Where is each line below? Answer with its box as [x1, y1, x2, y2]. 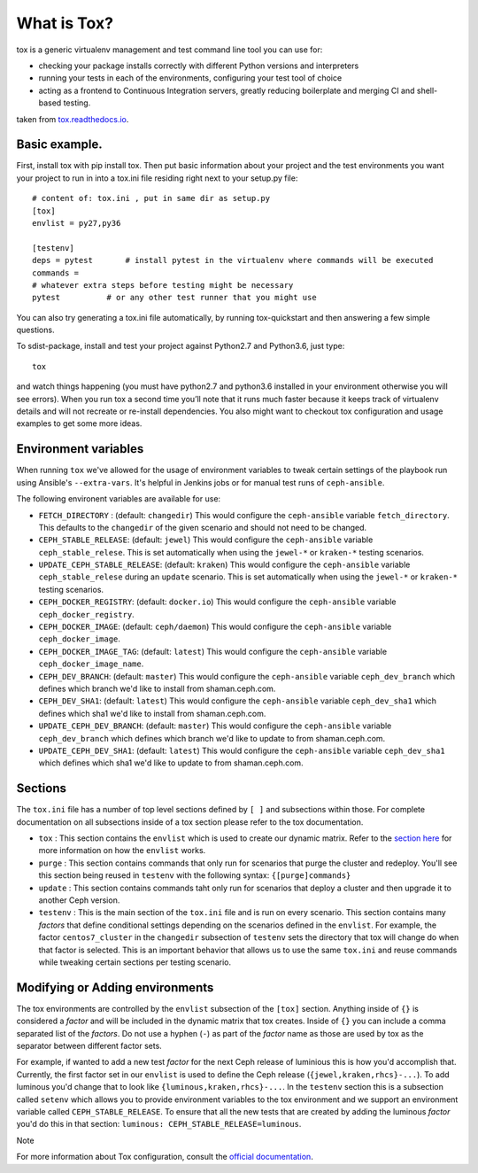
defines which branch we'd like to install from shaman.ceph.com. [38, 683, 276, 694]
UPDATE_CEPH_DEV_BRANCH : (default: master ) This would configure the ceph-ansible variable [38, 720, 392, 731]
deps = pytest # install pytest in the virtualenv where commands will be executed [32, 255, 434, 266]
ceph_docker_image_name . [38, 658, 144, 669]
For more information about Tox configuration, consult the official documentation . [16, 1152, 313, 1162]
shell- [416, 85, 438, 96]
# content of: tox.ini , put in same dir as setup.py [32, 193, 270, 204]
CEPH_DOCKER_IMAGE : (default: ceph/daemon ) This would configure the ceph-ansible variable [38, 621, 392, 633]
